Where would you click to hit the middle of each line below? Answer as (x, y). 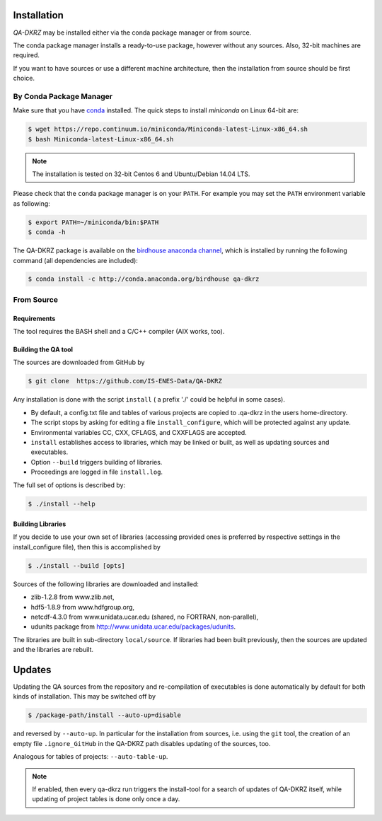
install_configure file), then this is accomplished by (87, 547)
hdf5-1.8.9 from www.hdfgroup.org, (82, 607)
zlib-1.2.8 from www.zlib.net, (73, 597)
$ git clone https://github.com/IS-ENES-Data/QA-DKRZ (125, 381)
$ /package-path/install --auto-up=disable (105, 715)
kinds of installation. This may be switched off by (84, 697)
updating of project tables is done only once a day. (106, 799)
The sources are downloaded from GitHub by (79, 362)
